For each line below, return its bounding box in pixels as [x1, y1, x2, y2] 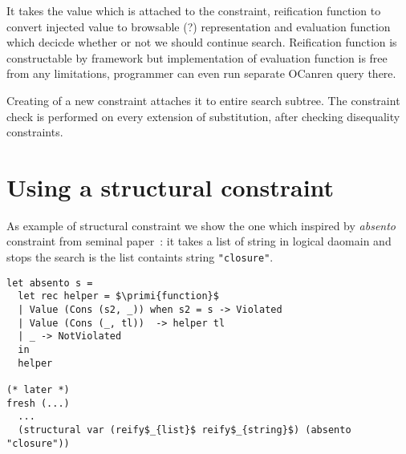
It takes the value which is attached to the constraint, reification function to [6, 2, 381, 18]
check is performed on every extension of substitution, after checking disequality [6, 107, 400, 124]
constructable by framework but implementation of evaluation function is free [6, 49, 388, 66]
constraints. [6, 124, 63, 140]
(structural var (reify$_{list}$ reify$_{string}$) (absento [18, 424, 351, 436]
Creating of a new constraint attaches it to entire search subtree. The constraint [6, 91, 400, 108]
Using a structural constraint [6, 170, 335, 203]
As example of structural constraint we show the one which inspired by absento [6, 217, 396, 233]
